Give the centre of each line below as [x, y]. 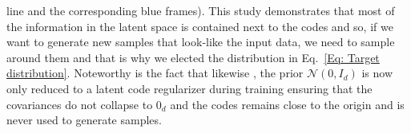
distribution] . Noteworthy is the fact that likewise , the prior [155, 73]
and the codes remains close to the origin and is [287, 104]
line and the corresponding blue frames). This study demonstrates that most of [201, 10]
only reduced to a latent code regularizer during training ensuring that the [189, 88]
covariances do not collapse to [80, 104]
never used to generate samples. [84, 120]
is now [377, 73]
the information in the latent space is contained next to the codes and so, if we [200, 26]
